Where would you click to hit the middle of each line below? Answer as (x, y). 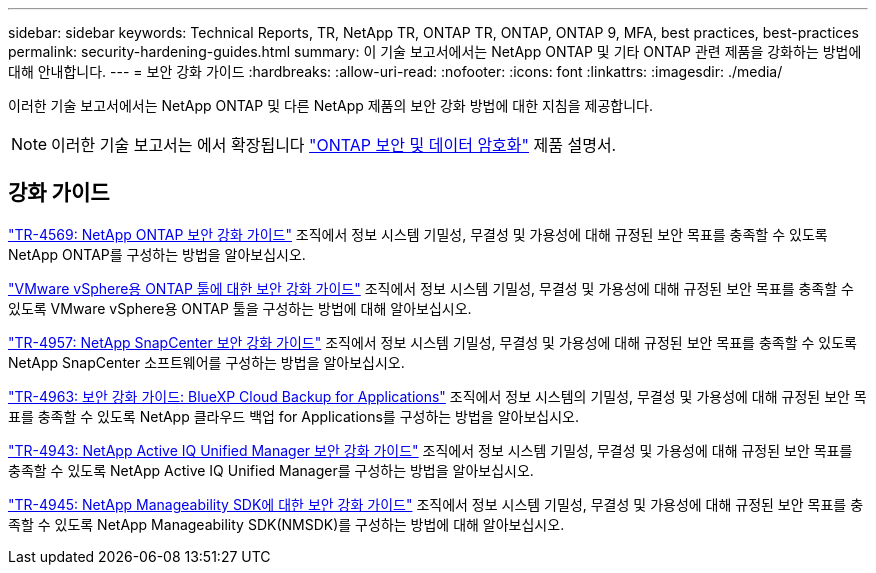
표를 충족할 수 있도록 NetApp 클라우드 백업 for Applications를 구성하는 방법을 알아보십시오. (294, 416)
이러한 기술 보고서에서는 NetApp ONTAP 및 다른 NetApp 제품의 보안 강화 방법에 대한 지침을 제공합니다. (330, 105)
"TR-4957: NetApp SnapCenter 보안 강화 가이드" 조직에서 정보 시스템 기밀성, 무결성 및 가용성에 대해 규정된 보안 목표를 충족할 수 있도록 (432, 342)
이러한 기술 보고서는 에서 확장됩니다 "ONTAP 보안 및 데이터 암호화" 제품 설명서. (334, 145)
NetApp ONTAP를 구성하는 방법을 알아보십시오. (157, 254)
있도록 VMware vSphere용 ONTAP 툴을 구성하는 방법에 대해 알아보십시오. (240, 308)
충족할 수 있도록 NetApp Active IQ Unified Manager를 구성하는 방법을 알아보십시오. (271, 470)
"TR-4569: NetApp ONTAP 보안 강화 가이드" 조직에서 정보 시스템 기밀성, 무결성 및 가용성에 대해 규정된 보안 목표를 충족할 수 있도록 (418, 234)
